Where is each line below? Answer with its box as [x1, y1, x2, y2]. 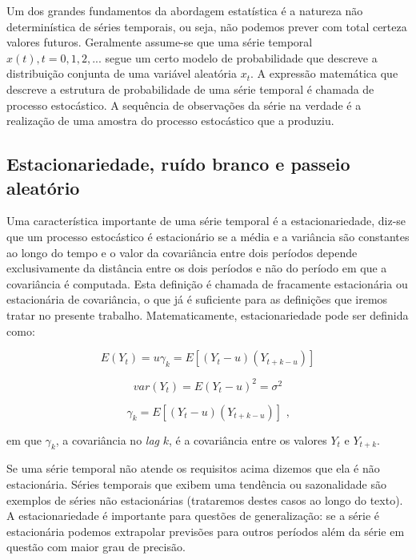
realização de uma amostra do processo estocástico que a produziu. [6, 112, 334, 129]
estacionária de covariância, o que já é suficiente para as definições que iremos [6, 291, 388, 308]
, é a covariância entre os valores [168, 431, 327, 448]
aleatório [6, 175, 80, 199]
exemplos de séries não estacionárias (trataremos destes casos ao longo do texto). [6, 491, 403, 508]
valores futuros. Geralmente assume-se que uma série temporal [6, 34, 313, 50]
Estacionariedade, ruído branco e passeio [6, 151, 350, 176]
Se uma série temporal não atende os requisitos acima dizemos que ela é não [6, 460, 380, 477]
